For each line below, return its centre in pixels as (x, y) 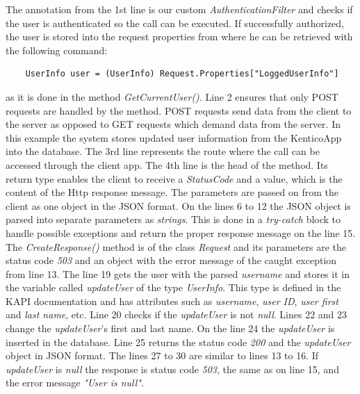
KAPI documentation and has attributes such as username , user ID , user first (172, 301)
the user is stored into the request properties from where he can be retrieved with (179, 36)
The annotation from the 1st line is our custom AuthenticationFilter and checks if (179, 9)
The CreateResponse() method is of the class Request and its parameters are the (176, 246)
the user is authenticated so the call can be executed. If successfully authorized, (175, 23)
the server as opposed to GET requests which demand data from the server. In (173, 124)
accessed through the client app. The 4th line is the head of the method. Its (167, 164)
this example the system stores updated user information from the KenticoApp (174, 137)
